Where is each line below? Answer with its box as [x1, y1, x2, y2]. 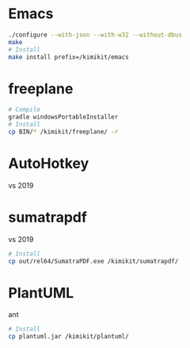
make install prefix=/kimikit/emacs [8, 53, 129, 61]
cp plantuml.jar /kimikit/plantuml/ [8, 333, 129, 341]
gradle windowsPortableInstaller [8, 113, 119, 121]
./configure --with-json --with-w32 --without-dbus [8, 31, 182, 39]
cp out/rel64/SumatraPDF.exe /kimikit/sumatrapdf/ [8, 257, 179, 265]
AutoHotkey [8, 155, 89, 172]
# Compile [8, 106, 41, 114]
